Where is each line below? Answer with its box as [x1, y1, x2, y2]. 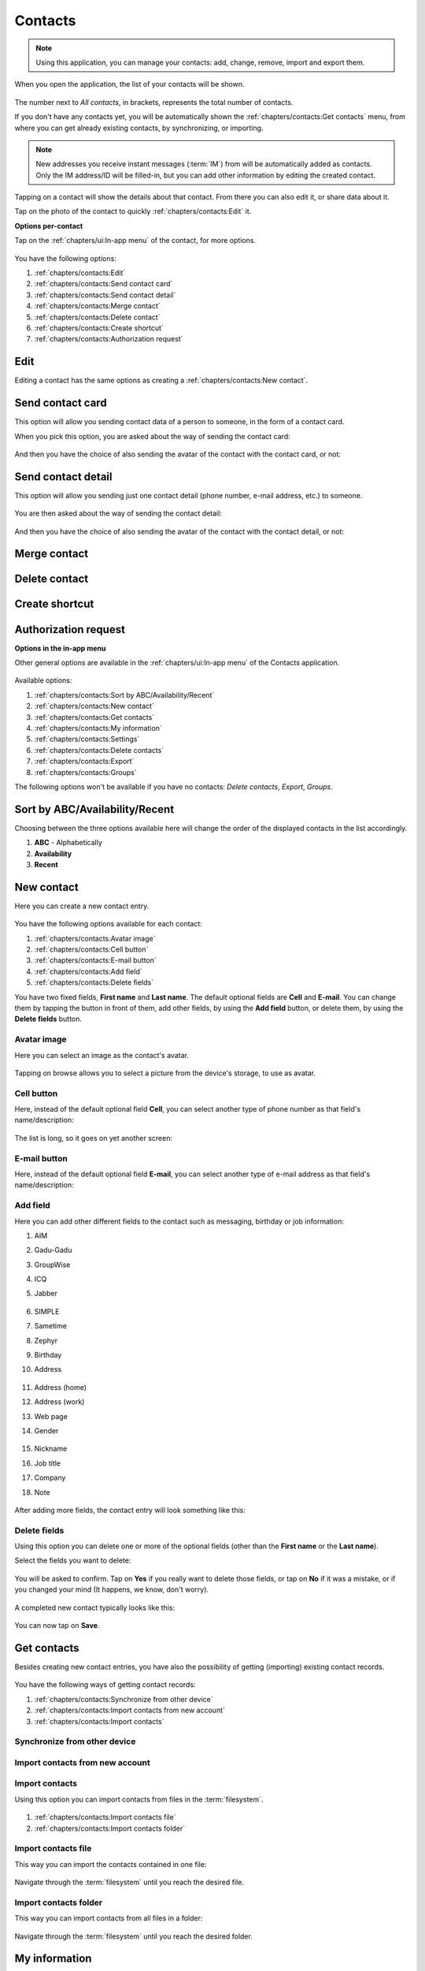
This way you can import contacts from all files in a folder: [14, 1913, 203, 1923]
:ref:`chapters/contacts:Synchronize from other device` [34, 1694, 213, 1704]
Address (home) [34, 1382, 87, 1392]
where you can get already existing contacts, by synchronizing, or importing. [14, 123, 264, 132]
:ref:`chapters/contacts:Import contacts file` [34, 1813, 176, 1822]
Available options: [14, 676, 72, 685]
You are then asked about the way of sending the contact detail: [14, 509, 222, 518]
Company [34, 1473, 66, 1482]
